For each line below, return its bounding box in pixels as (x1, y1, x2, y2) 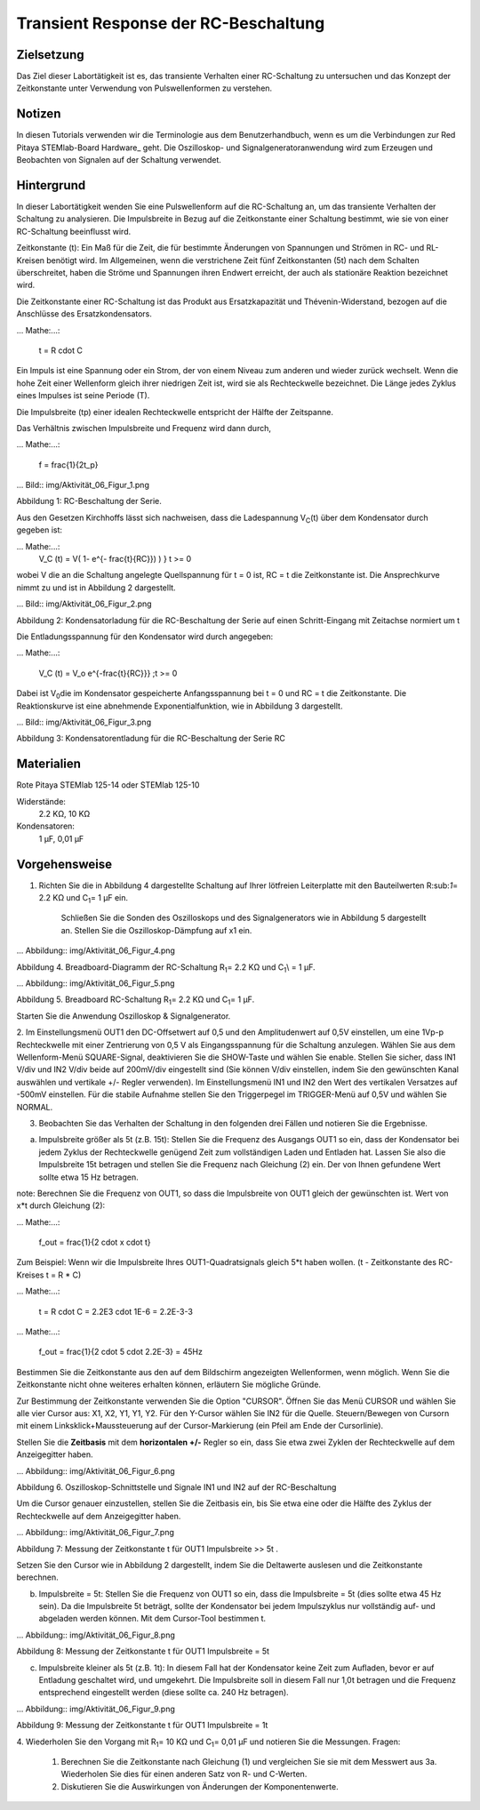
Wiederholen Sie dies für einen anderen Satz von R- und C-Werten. (60, 1769, 308, 1780)
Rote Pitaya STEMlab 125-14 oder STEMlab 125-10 (16, 780, 200, 790)
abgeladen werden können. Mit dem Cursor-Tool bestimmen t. (38, 1614, 267, 1624)
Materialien (16, 757, 82, 772)
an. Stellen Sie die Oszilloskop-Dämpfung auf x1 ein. (60, 925, 252, 935)
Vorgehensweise (16, 856, 113, 871)
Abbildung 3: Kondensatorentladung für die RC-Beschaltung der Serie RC (16, 733, 286, 744)
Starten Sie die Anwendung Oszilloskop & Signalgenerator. (16, 1010, 231, 1021)
